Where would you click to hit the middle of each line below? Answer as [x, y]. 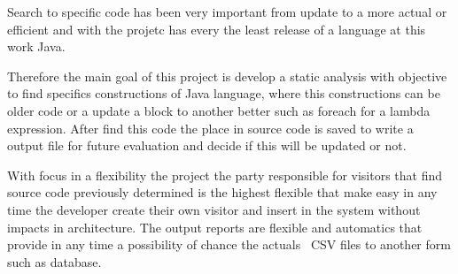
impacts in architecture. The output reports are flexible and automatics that [215, 227]
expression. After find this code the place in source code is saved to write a [210, 128]
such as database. [54, 261]
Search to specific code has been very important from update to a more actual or [227, 11]
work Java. [36, 46]
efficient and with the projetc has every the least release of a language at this [217, 29]
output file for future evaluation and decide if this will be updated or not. [207, 145]
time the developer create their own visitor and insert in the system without [214, 209]
